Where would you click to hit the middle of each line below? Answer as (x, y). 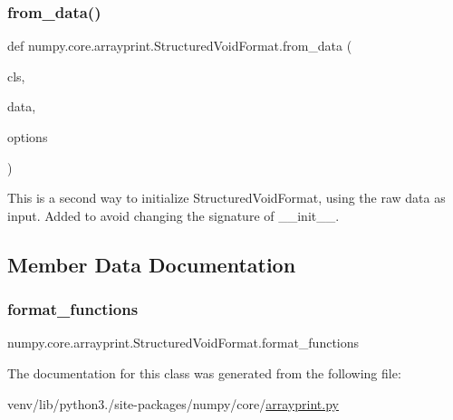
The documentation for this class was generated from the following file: (204, 372)
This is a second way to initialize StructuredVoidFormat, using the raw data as (226, 198)
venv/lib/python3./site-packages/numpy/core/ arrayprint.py (173, 403)
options (28, 137)
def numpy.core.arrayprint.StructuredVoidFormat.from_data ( (180, 46)
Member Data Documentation (152, 264)
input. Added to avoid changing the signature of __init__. (173, 215)
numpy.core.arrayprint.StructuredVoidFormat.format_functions (183, 343)
